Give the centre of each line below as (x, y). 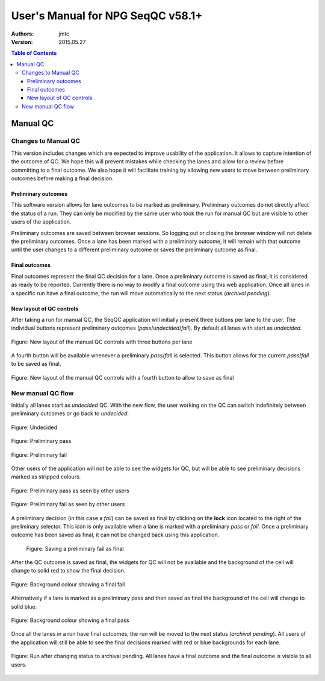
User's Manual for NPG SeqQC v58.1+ (107, 16)
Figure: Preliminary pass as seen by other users (70, 491)
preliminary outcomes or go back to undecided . (70, 413)
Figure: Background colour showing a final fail (68, 584)
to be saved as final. (36, 364)
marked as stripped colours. (46, 477)
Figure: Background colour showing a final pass (70, 620)
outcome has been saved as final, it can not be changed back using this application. (115, 535)
